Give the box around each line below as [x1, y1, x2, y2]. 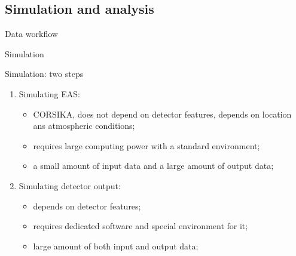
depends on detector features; [33, 199, 141, 212]
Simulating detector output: [19, 179, 121, 192]
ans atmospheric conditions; [33, 119, 135, 132]
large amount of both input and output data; [33, 239, 199, 252]
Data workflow [5, 27, 58, 40]
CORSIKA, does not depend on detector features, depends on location [33, 107, 292, 120]
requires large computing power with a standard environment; [33, 139, 260, 152]
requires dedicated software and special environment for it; [33, 220, 248, 232]
